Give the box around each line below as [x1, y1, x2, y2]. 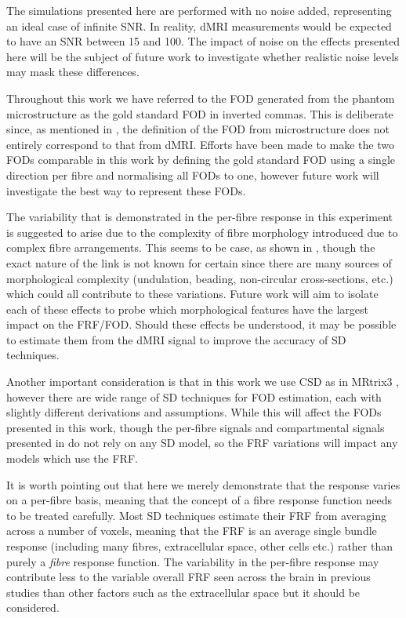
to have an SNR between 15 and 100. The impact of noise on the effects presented [6, 33, 401, 49]
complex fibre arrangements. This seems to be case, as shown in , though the [6, 239, 375, 256]
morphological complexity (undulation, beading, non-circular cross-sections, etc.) [6, 270, 393, 286]
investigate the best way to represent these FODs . [6, 182, 246, 198]
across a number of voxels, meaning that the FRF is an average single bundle [6, 522, 377, 539]
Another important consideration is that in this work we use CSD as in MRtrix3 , [6, 373, 400, 390]
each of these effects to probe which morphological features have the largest [6, 300, 369, 317]
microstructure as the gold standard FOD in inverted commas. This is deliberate [6, 105, 393, 122]
